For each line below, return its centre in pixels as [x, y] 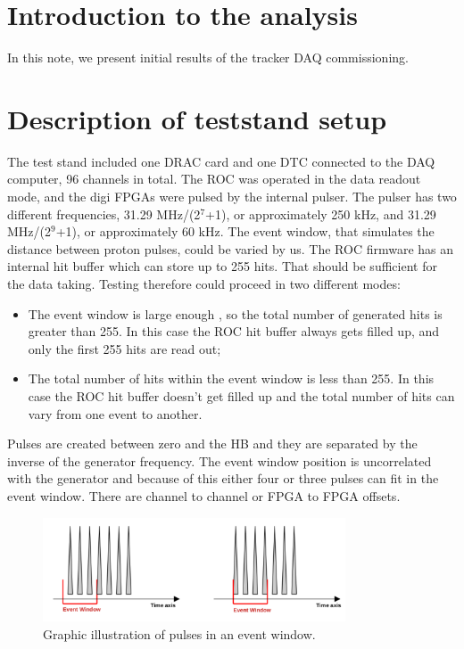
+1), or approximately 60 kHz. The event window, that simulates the [245, 231]
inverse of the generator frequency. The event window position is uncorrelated [220, 460]
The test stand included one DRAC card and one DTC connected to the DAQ [221, 161]
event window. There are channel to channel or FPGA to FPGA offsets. [204, 495]
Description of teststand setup [197, 118]
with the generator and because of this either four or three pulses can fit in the [223, 478]
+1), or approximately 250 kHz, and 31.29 [321, 214]
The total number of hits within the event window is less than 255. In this [231, 378]
